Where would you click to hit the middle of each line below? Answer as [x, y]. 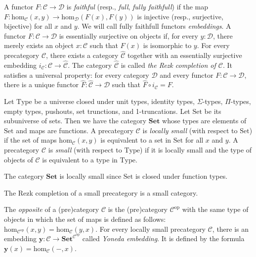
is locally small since [90, 176]
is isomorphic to [167, 45]
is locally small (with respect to [190, 130]
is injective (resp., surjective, [180, 16]
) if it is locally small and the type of [196, 149]
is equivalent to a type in [80, 159]
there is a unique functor [42, 84]
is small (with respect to [85, 149]
